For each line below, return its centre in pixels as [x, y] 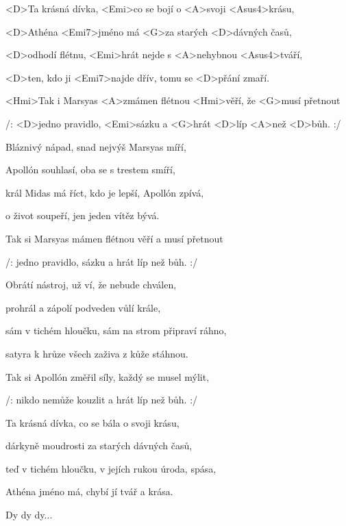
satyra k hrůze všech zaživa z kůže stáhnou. [97, 353]
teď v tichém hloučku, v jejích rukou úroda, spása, [111, 468]
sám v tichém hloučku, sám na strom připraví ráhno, [116, 330]
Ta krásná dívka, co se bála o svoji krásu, [92, 422]
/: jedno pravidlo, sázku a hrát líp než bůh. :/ [102, 261]
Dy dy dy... [29, 515]
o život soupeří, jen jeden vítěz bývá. [83, 215]
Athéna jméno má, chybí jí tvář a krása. [89, 491]
